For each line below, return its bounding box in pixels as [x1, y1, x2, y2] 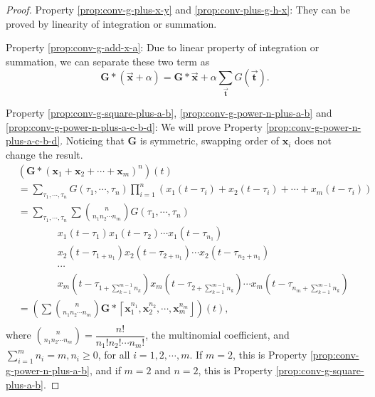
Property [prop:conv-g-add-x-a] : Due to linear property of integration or [6, 40, 319, 55]
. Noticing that [60, 133, 125, 148]
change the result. [6, 147, 83, 162]
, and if [89, 362, 121, 377]
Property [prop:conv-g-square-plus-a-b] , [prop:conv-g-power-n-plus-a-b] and [6, 105, 332, 120]
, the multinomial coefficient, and [145, 327, 290, 342]
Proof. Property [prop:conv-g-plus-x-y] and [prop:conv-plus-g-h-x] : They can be [6, 2, 350, 16]
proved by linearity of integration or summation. [6, 16, 217, 31]
